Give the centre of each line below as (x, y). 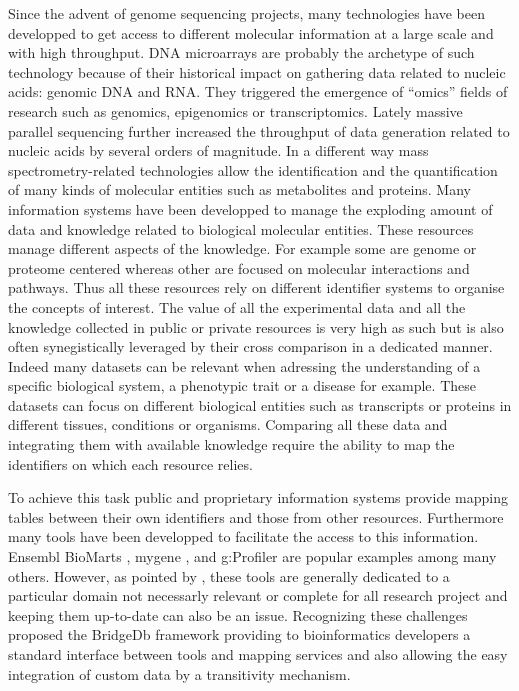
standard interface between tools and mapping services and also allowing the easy (258, 654)
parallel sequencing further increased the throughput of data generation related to (259, 130)
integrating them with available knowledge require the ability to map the (231, 444)
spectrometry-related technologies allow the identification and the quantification (253, 169)
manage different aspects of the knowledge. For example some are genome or (242, 248)
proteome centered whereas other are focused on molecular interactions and (239, 267)
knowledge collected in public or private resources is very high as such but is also (256, 326)
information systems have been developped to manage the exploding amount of (250, 208)
